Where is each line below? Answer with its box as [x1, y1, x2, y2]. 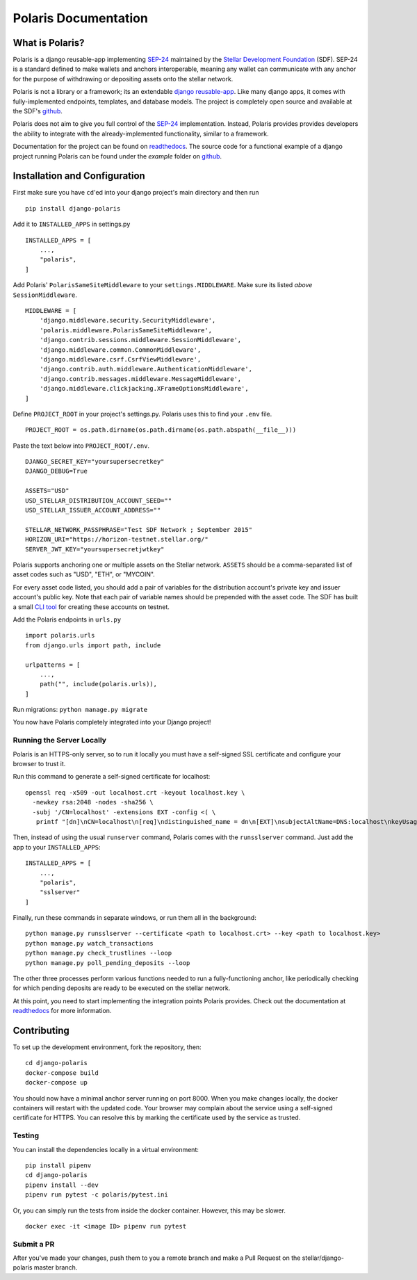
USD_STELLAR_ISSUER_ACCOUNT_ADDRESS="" [25, 506, 161, 515]
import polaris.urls [25, 631, 95, 640]
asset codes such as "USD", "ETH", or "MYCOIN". [13, 570, 156, 578]
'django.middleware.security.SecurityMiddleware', [39, 316, 216, 325]
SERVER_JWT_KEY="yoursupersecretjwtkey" [25, 545, 165, 553]
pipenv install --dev [25, 1181, 99, 1189]
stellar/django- [302, 1254, 344, 1262]
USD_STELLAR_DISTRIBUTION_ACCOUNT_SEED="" [25, 496, 172, 504]
